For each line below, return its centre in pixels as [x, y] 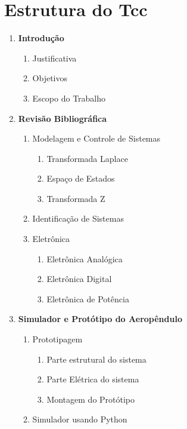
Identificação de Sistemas [78, 218]
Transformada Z [76, 198]
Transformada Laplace [87, 158]
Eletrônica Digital [79, 279]
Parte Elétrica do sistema [93, 379]
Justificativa [54, 58]
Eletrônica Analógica [85, 258]
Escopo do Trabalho [69, 98]
